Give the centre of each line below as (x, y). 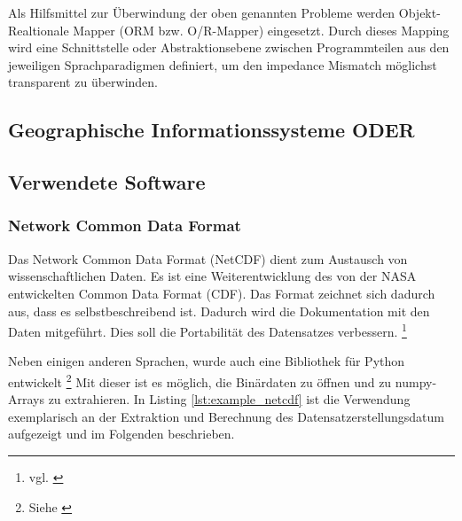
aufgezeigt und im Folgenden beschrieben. (121, 434)
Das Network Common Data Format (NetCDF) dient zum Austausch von (208, 258)
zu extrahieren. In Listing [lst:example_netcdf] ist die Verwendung (229, 399)
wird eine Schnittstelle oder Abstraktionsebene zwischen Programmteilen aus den (229, 47)
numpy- (416, 381)
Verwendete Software (107, 182)
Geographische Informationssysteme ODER (211, 130)
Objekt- (419, 12)
